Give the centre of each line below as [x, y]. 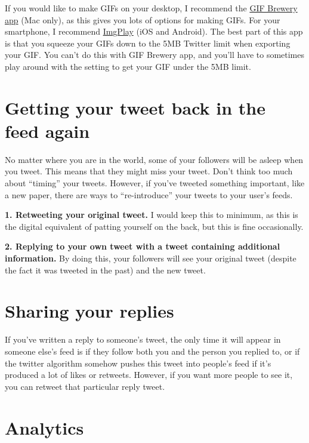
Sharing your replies [89, 311]
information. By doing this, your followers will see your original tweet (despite [151, 258]
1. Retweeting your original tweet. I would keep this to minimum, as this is [152, 215]
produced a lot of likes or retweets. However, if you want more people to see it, [149, 375]
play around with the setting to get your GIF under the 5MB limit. [128, 66]
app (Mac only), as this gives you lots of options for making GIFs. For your [143, 19]
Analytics [44, 427]
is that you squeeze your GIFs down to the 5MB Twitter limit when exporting [148, 43]
